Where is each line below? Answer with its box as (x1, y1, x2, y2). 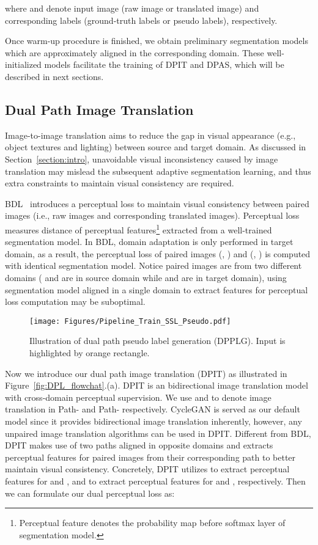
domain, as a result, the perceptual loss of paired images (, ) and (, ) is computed (5, 247, 311, 260)
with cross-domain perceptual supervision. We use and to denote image (5, 390, 272, 403)
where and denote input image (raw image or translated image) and (5, 2, 259, 14)
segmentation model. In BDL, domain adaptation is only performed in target (5, 235, 294, 248)
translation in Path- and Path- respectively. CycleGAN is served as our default (5, 403, 300, 415)
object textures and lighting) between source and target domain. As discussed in (5, 141, 306, 153)
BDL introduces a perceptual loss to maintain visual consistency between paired (5, 197, 309, 210)
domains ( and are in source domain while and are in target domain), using (5, 271, 287, 283)
